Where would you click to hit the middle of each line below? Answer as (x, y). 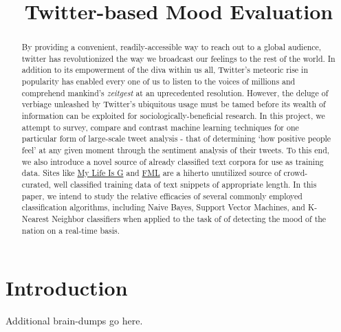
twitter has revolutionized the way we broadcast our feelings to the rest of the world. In (178, 58)
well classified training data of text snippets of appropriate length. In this (185, 185)
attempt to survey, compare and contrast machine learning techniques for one (160, 127)
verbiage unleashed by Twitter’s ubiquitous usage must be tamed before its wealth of (174, 104)
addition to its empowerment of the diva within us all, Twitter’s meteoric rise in (165, 70)
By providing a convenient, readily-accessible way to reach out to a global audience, (172, 47)
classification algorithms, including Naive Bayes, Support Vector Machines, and (163, 207)
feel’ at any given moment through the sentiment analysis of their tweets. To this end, (176, 150)
